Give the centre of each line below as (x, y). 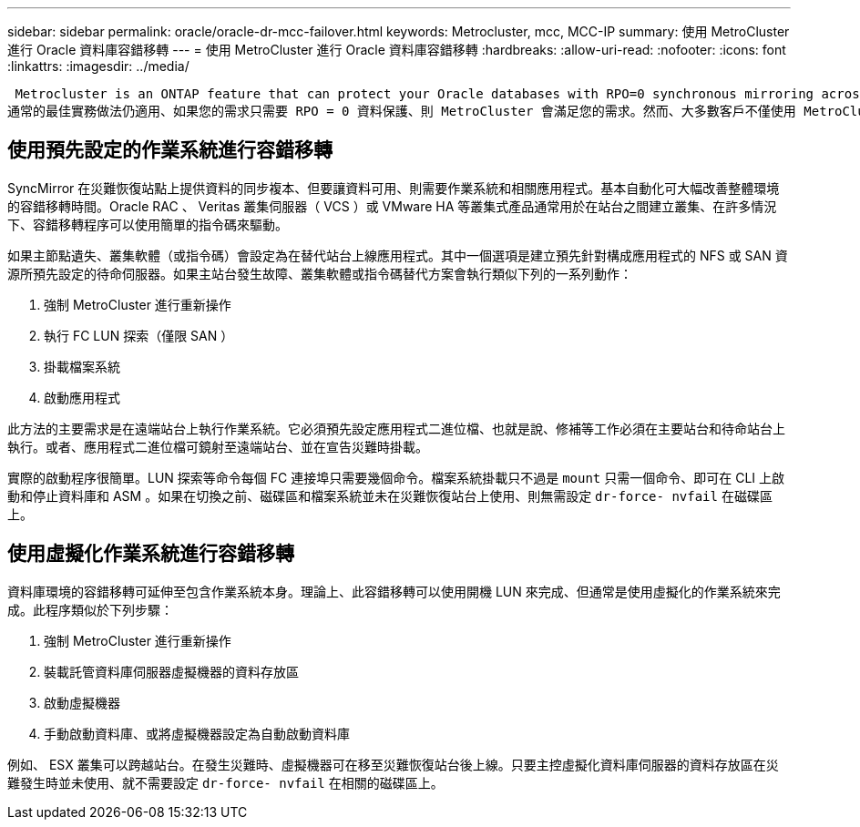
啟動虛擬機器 (82, 702)
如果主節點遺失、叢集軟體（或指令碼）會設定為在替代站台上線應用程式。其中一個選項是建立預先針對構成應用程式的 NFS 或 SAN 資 (398, 255)
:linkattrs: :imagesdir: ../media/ (98, 66)
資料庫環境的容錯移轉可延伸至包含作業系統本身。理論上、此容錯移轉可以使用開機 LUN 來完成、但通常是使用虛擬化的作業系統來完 (394, 591)
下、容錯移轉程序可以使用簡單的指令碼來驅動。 (148, 224)
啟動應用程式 (82, 397)
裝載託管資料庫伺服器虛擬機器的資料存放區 (171, 671)
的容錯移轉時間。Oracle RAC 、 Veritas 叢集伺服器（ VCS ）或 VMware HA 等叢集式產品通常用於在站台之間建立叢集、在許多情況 (392, 206)
